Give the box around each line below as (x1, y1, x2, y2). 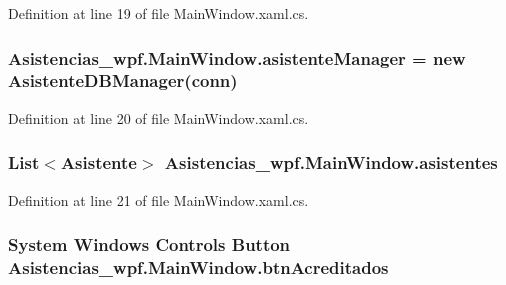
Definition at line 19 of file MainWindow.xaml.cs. (8, 3, 309, 23)
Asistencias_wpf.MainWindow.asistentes (164, 150, 498, 175)
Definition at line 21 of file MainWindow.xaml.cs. (8, 189, 309, 210)
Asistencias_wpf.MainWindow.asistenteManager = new (8, 45, 466, 70)
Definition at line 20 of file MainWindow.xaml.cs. (8, 107, 309, 128)
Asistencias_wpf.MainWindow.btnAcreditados (8, 254, 389, 279)
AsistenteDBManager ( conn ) (8, 68, 238, 93)
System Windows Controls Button (8, 232, 291, 257)
